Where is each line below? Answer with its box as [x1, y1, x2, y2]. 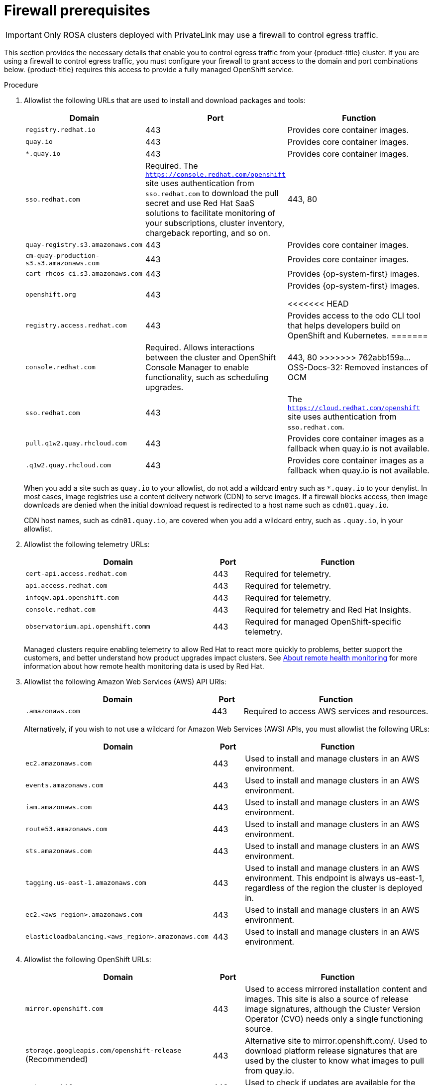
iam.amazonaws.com [25, 803, 92, 811]
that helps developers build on [287, 320, 401, 330]
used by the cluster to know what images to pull [245, 1055, 424, 1066]
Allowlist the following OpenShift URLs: [24, 955, 151, 964]
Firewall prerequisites [4, 2, 150, 19]
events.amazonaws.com [25, 781, 104, 789]
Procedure [4, 80, 38, 89]
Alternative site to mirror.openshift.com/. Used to [245, 1035, 428, 1046]
